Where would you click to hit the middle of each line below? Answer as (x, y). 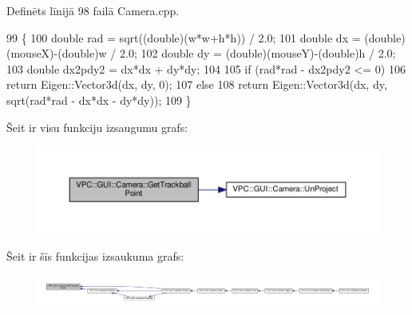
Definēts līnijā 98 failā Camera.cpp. (93, 10)
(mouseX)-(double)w (57, 53)
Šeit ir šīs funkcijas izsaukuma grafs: (95, 256)
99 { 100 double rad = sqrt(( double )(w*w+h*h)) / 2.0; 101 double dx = (184, 37)
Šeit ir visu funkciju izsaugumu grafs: (97, 127)
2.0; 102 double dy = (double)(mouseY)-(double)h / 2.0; (258, 53)
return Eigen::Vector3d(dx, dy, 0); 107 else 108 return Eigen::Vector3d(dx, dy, (197, 84)
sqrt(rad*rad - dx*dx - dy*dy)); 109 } (99, 100)
